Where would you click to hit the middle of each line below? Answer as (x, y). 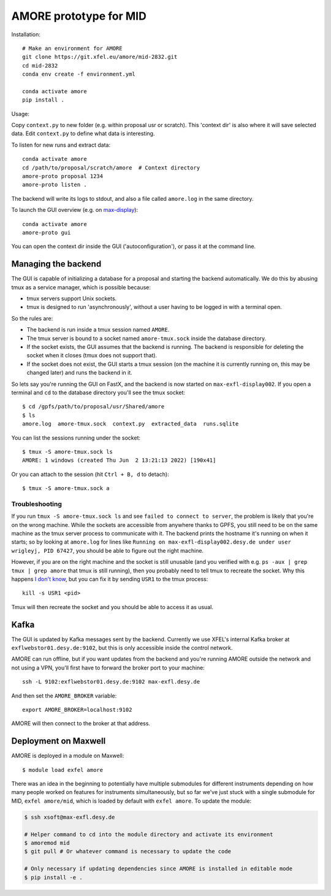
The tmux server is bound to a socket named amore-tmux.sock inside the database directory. (146, 338)
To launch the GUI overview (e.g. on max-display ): (74, 210)
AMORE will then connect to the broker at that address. (81, 723)
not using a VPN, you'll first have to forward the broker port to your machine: (108, 668)
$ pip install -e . (53, 877)
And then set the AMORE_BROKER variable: (64, 695)
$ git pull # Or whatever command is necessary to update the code (128, 851)
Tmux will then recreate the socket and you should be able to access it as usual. (112, 607)
